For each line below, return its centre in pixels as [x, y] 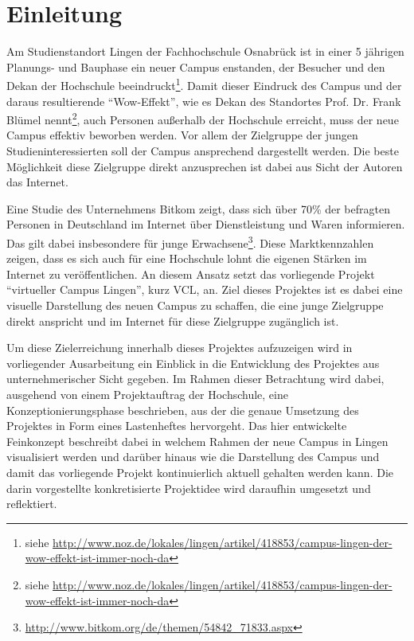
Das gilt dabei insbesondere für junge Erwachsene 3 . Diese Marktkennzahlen [190, 241]
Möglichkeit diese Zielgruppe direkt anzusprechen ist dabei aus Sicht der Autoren [205, 166]
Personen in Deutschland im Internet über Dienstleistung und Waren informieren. [206, 224]
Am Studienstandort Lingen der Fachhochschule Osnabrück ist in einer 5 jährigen [205, 51]
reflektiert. [32, 504]
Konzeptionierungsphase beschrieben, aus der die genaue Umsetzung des [183, 410]
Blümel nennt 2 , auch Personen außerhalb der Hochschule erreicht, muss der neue [203, 118]
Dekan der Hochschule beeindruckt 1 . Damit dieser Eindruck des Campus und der [204, 84]
